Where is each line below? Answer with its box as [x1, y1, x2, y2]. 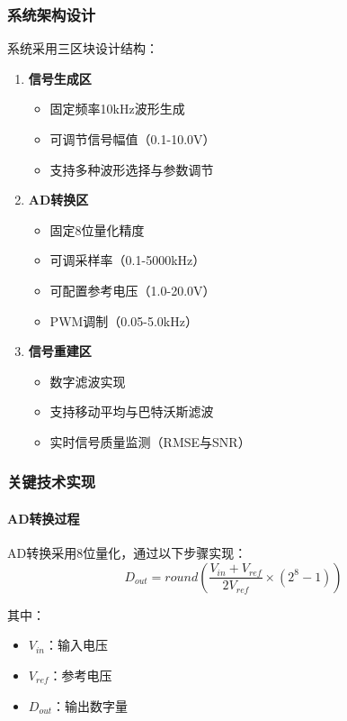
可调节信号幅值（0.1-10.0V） [49, 130, 216, 148]
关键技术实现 [7, 470, 96, 493]
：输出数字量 [52, 696, 129, 715]
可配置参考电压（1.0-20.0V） [49, 280, 216, 299]
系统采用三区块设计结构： [7, 39, 158, 58]
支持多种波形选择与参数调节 [49, 160, 214, 178]
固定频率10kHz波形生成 [49, 99, 185, 118]
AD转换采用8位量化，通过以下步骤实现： [7, 543, 247, 562]
